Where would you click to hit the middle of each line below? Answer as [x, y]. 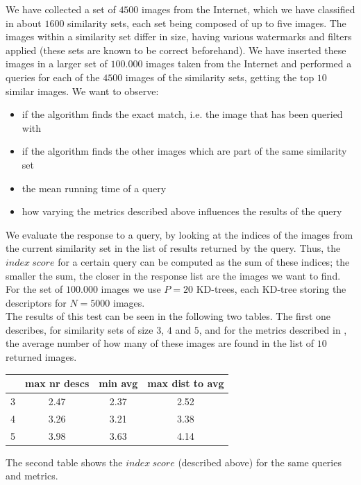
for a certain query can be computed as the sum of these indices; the [204, 261]
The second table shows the [64, 462]
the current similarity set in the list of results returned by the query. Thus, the [173, 248]
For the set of [34, 289]
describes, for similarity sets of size [79, 329]
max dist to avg [186, 383]
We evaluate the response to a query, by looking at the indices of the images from [179, 234]
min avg [118, 383]
